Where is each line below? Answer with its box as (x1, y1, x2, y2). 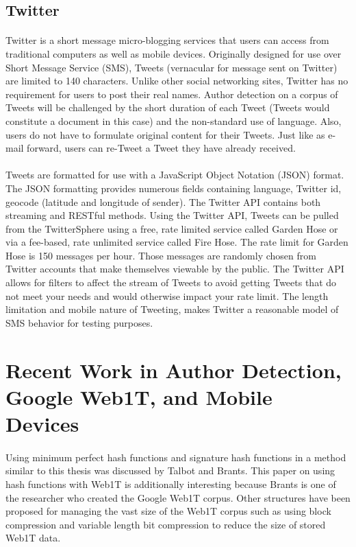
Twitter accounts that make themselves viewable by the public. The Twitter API (5, 261, 344, 276)
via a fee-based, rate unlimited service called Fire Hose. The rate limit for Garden (5, 235, 348, 249)
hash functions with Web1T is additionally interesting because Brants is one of (5, 476, 336, 491)
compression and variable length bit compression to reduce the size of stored (5, 517, 326, 531)
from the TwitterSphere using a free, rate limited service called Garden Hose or (5, 221, 338, 235)
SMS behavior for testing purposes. (5, 315, 153, 329)
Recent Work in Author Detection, (5, 356, 342, 384)
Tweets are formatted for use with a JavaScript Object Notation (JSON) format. (5, 167, 344, 182)
